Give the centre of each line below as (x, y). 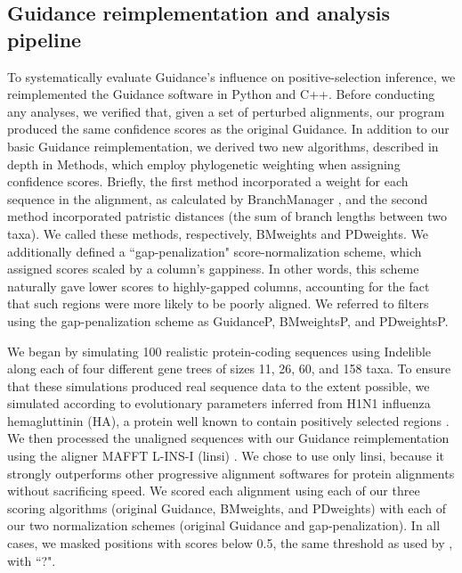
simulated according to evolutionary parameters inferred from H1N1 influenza (219, 403)
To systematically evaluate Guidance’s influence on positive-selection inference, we (231, 76)
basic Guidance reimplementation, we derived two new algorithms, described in (223, 146)
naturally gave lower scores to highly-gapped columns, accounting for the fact (219, 286)
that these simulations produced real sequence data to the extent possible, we (219, 385)
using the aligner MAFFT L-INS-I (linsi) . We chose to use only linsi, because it (226, 456)
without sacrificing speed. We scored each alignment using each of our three (214, 491)
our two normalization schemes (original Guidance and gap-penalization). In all (224, 525)
